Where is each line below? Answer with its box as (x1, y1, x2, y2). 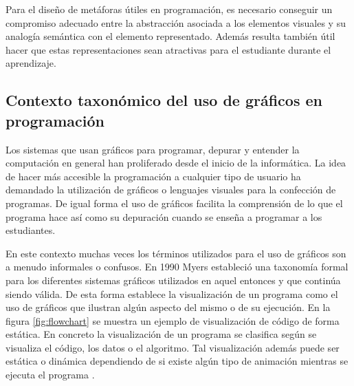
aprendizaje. (5, 56, 56, 70)
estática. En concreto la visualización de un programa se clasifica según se (5, 327, 317, 341)
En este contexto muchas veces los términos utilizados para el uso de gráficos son (5, 246, 346, 260)
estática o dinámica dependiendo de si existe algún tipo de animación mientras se (5, 354, 349, 368)
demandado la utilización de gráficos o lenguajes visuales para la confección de (5, 182, 336, 197)
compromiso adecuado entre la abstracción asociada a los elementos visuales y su (5, 15, 346, 30)
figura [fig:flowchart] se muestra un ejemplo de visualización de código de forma (5, 313, 340, 328)
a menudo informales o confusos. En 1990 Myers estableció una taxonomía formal (5, 259, 349, 274)
